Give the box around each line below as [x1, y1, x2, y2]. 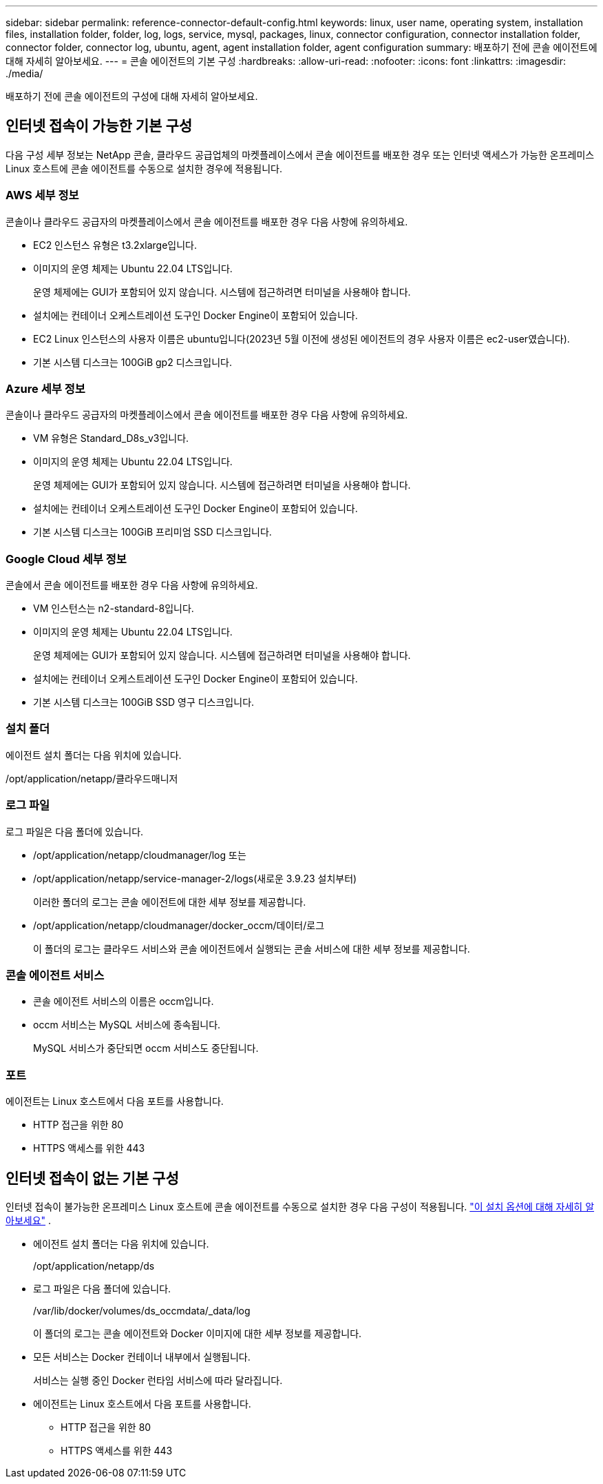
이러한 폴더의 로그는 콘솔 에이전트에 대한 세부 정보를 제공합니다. [33, 895, 306, 908]
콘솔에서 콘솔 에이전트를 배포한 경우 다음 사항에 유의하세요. [6, 579, 258, 591]
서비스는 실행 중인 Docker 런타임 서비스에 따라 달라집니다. [33, 1374, 283, 1386]
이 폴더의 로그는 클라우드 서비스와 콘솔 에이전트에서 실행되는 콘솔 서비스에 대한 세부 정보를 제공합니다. [33, 942, 470, 955]
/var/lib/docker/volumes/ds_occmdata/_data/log [33, 1304, 251, 1317]
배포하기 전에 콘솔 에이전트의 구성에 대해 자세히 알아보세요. [6, 90, 258, 102]
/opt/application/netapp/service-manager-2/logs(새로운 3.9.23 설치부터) [33, 872, 357, 884]
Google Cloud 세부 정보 [6, 551, 127, 566]
